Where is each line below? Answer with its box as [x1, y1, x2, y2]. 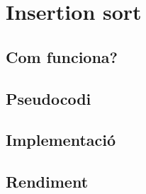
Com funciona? [6, 45, 118, 67]
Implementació [6, 129, 116, 151]
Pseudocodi [6, 87, 91, 109]
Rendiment [6, 171, 89, 193]
